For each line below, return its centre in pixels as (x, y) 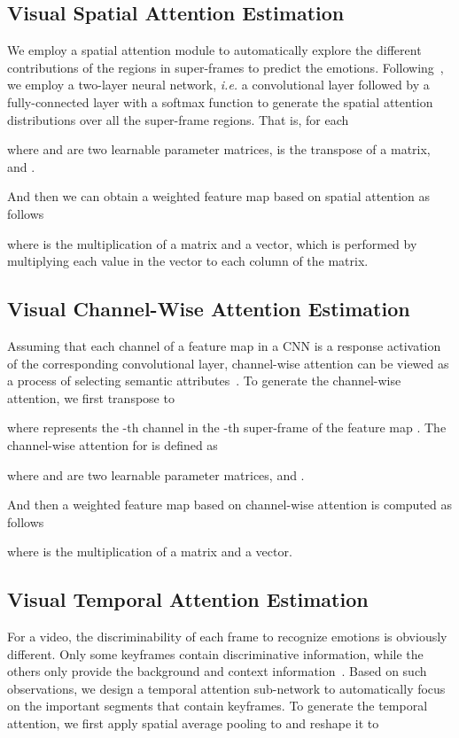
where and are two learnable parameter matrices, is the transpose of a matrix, (219, 149)
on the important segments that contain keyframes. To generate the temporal (218, 706)
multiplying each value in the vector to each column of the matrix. (188, 261)
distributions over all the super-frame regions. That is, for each (178, 119)
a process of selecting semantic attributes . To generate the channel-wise (204, 381)
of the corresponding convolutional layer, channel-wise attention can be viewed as (228, 363)
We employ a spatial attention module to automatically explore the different (214, 50)
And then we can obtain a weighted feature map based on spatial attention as (219, 196)
